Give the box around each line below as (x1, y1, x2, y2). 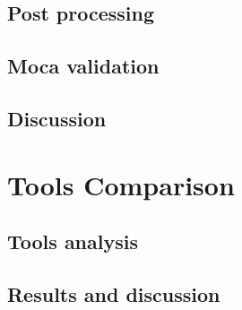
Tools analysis (7, 228, 138, 255)
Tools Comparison (7, 166, 235, 202)
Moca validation (7, 52, 160, 80)
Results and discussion (7, 280, 220, 307)
